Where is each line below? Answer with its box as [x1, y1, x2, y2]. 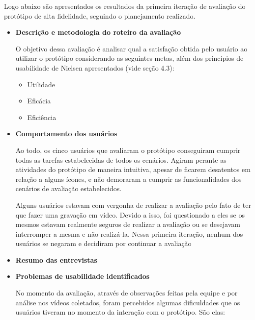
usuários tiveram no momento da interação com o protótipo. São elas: [15, 307, 225, 317]
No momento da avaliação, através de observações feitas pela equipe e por [15, 288, 238, 298]
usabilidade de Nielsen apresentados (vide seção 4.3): [15, 62, 174, 73]
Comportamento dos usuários [15, 128, 117, 139]
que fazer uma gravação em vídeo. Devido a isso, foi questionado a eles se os [15, 209, 245, 220]
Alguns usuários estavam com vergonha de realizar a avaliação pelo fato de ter [15, 199, 251, 210]
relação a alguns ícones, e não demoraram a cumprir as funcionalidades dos [15, 173, 242, 184]
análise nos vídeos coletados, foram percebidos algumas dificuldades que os [15, 297, 240, 307]
